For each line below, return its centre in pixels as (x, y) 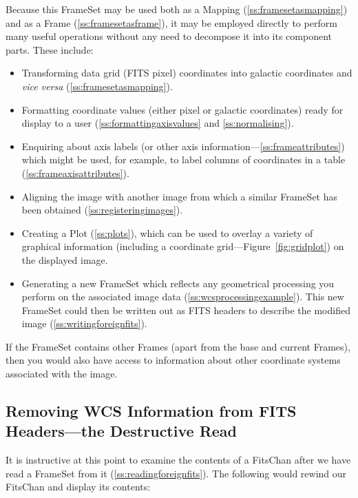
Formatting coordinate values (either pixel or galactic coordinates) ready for (182, 109)
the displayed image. (65, 259)
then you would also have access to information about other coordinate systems (173, 360)
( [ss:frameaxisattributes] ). (75, 173)
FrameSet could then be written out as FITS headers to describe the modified (186, 310)
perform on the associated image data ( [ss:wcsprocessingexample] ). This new (183, 297)
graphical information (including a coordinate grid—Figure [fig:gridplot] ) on (183, 246)
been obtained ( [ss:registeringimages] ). (102, 210)
